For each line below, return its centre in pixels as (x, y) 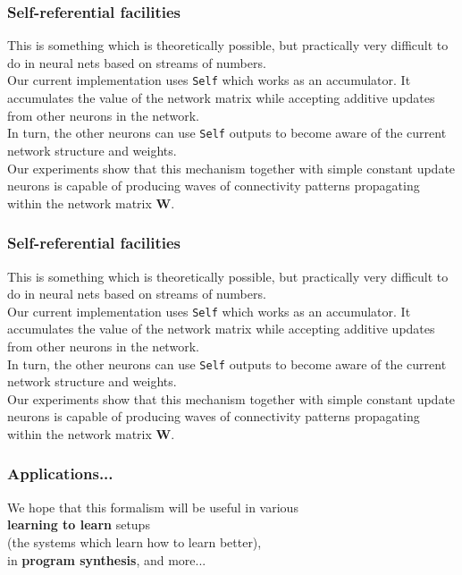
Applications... (60, 474)
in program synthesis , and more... (107, 559)
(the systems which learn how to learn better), (134, 541)
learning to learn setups (79, 524)
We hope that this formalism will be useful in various (153, 507)
